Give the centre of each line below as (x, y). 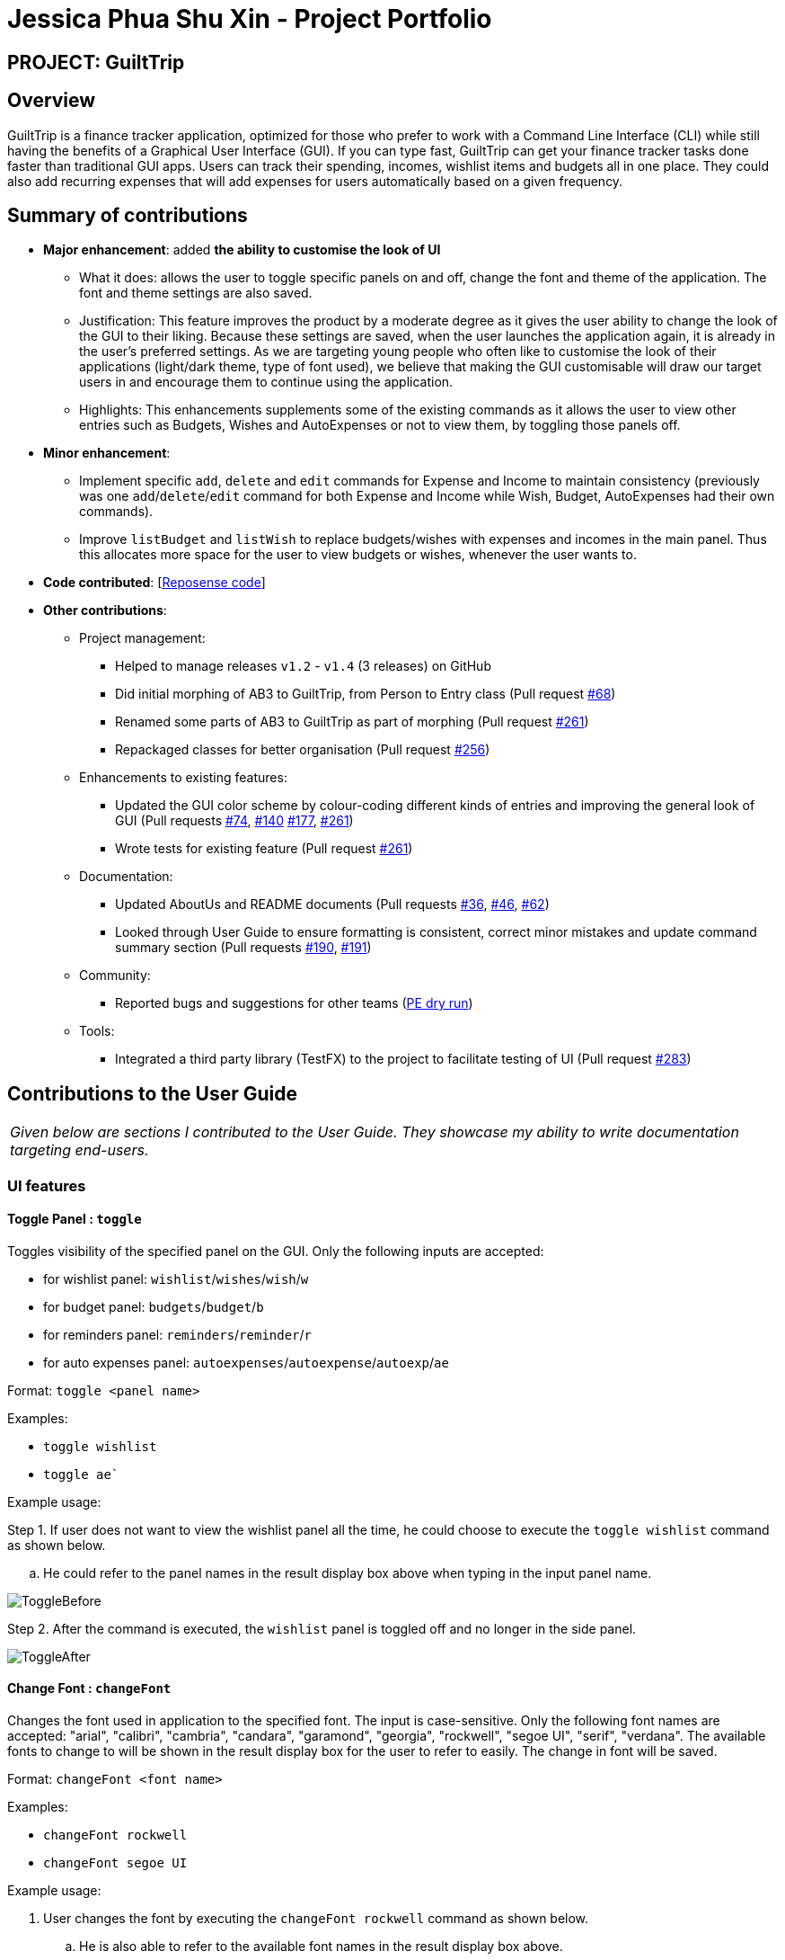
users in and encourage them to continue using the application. (266, 382)
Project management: (142, 638)
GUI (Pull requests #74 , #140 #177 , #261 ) (234, 821)
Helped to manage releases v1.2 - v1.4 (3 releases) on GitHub (303, 666)
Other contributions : (105, 610)
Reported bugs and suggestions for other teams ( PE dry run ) (294, 1003)
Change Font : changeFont (89, 1688)
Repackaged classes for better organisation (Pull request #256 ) (303, 750)
